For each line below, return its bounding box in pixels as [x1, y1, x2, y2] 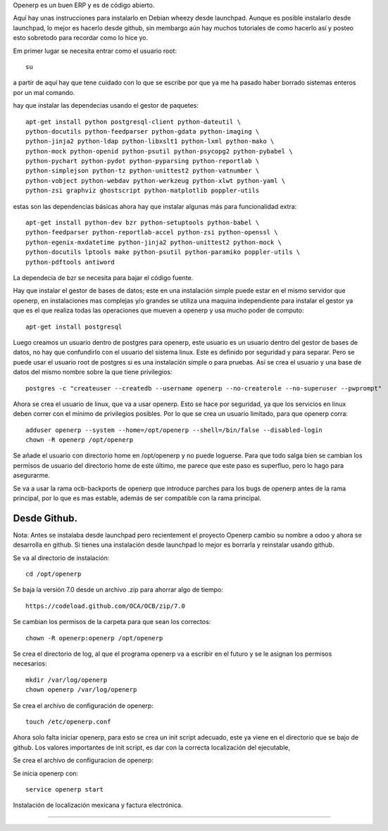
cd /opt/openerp [25, 570, 82, 578]
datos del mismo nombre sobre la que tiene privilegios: [13, 368, 173, 376]
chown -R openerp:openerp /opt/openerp [25, 634, 163, 642]
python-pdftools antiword [25, 258, 115, 266]
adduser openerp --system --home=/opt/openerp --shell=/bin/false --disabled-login [25, 426, 323, 434]
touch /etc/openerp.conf [25, 718, 111, 725]
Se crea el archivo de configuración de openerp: [13, 701, 154, 710]
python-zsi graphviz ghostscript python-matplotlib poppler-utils [25, 186, 260, 195]
